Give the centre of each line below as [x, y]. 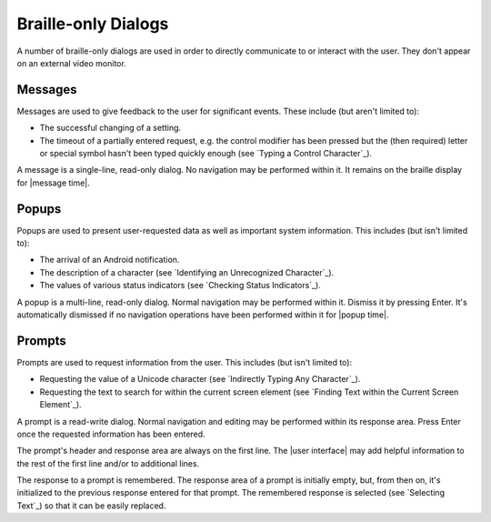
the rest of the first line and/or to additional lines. [108, 463]
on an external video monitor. [71, 63]
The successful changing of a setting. [110, 128]
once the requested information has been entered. [111, 434]
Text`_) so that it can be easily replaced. [91, 506]
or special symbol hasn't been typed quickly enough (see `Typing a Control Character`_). [206, 154]
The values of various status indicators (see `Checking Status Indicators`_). [180, 286]
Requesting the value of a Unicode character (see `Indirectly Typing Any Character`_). [200, 379]
